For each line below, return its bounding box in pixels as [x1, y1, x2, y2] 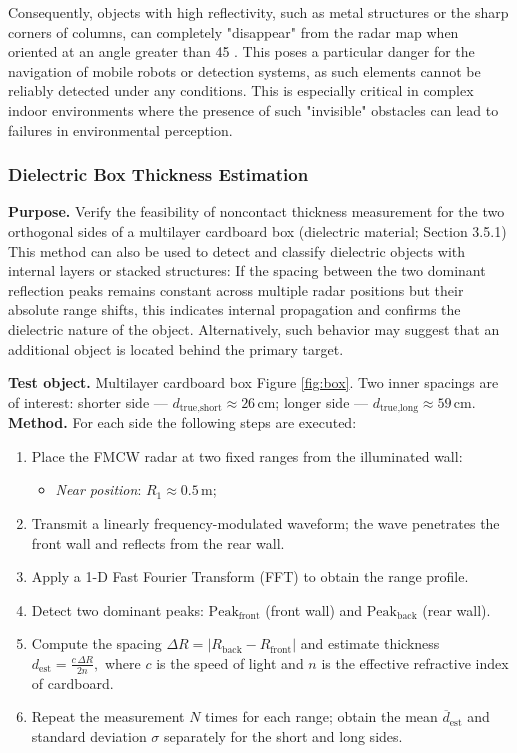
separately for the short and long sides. [164, 725, 403, 746]
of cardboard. [31, 672, 114, 693]
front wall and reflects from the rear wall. [31, 532, 285, 553]
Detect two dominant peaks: [31, 599, 204, 620]
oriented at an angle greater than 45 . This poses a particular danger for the [8, 41, 475, 62]
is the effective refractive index [321, 652, 509, 673]
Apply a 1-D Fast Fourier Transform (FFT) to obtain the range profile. [31, 566, 469, 587]
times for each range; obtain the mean [205, 706, 438, 727]
